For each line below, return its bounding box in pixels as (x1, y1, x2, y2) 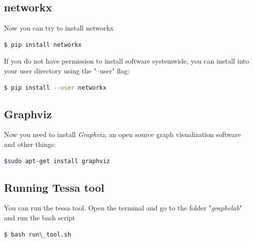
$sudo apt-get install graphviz (4, 157, 110, 165)
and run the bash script (4, 212, 75, 222)
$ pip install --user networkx (4, 84, 107, 91)
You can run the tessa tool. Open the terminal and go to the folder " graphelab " (4, 203, 242, 213)
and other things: (4, 138, 56, 149)
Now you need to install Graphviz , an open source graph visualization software (4, 129, 241, 139)
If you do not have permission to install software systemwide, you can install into (4, 56, 249, 66)
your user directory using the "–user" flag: (4, 65, 130, 75)
